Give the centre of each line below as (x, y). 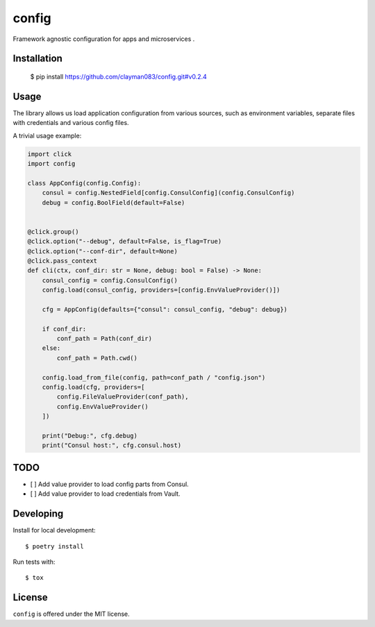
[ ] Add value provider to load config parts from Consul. (109, 484)
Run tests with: (34, 562)
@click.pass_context (62, 261)
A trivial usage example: (47, 135)
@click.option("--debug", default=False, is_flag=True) (125, 242)
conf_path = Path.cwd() (97, 358)
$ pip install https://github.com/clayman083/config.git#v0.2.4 (119, 76)
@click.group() (53, 232)
